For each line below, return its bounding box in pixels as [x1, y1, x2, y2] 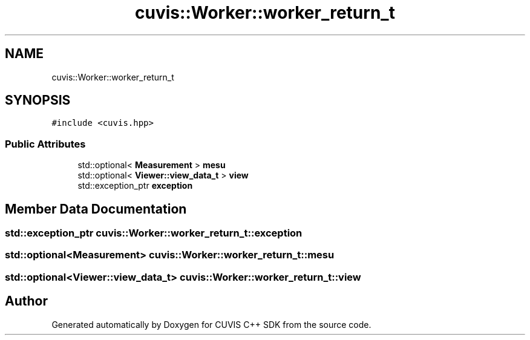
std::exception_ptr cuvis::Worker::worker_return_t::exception [5, 227, 303, 240]
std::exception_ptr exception [77, 180, 193, 191]
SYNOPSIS [5, 93, 71, 108]
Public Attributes [5, 137, 86, 150]
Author [5, 293, 48, 309]
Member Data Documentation [5, 201, 187, 217]
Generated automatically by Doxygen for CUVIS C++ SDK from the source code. [51, 319, 371, 330]
